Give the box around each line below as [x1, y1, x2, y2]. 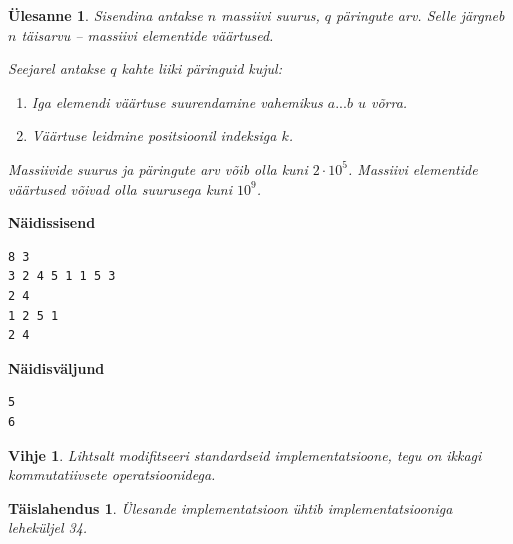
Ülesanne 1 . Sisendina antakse [8, 5, 203, 25]
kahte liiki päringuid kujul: [121, 58, 282, 79]
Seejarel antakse [8, 58, 106, 79]
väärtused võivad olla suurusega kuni [8, 178, 233, 199]
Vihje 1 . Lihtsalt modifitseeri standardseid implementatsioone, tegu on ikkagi [8, 444, 482, 465]
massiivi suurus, [221, 5, 320, 25]
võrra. [370, 91, 408, 112]
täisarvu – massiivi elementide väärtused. [21, 24, 274, 45]
